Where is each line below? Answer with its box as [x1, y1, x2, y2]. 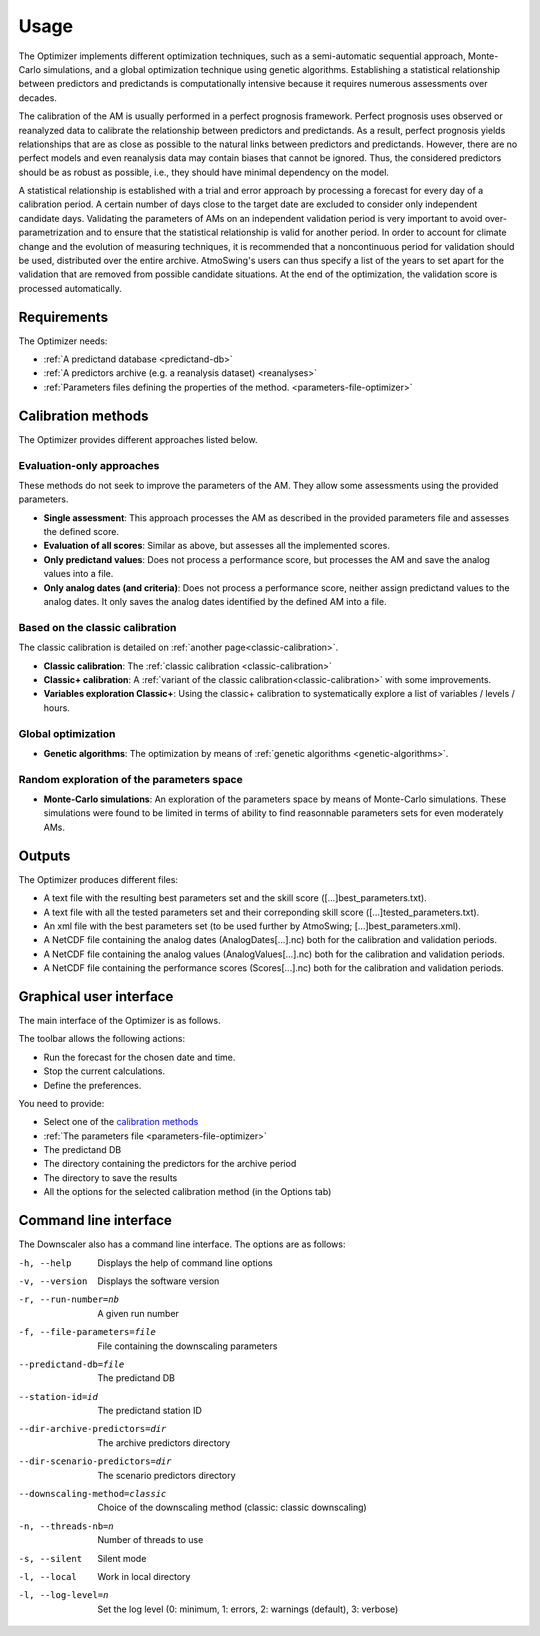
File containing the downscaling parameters [97, 1340, 278, 1352]
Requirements [18, 308, 109, 325]
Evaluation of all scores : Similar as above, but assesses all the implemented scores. [43, 540, 390, 552]
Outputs [18, 847, 71, 864]
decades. [18, 91, 57, 104]
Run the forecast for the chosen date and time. [43, 1051, 236, 1063]
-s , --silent [18, 1553, 83, 1564]
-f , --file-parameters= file [18, 1326, 157, 1338]
